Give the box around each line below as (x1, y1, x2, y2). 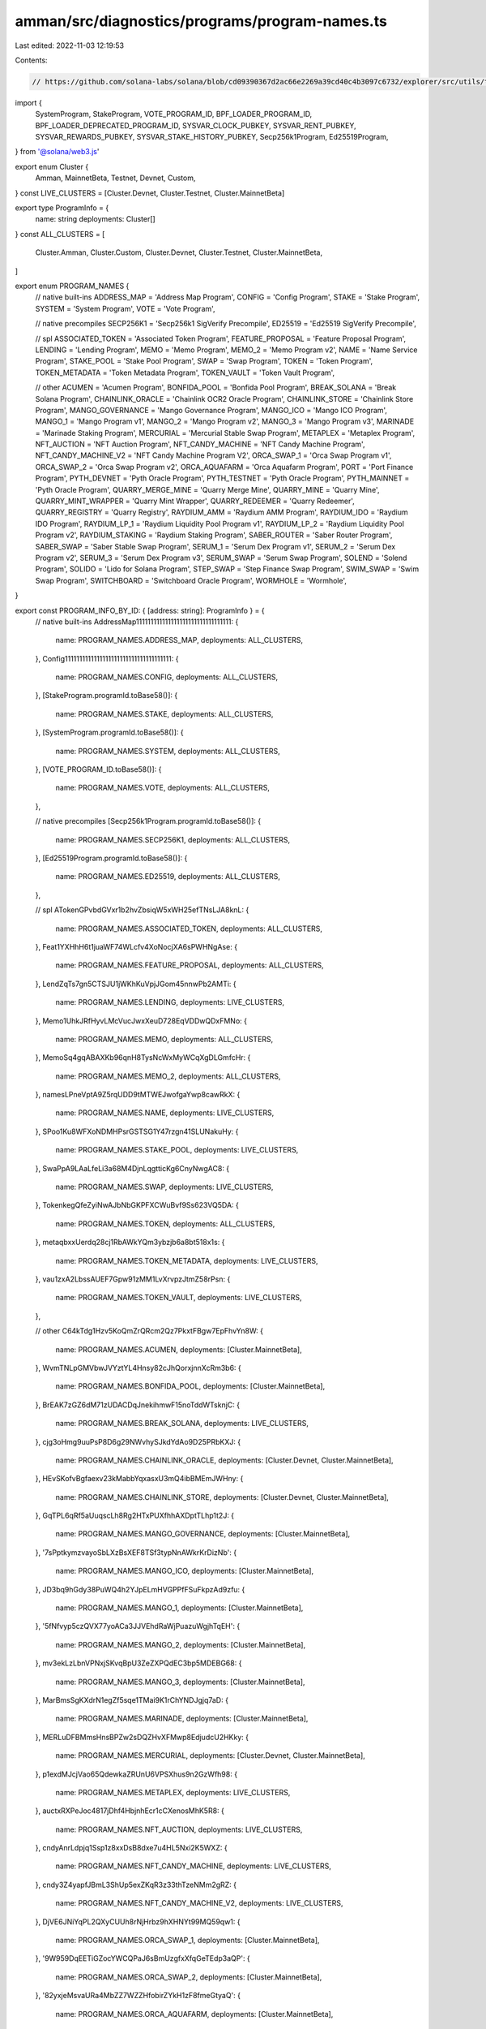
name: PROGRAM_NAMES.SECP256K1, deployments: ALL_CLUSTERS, (55, 834, 291, 844)
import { (15, 97, 42, 107)
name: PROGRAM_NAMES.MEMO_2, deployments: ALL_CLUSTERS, (55, 1071, 281, 1081)
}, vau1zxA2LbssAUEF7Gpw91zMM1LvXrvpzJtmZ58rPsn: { (35, 1274, 231, 1284)
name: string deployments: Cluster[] (35, 214, 156, 224)
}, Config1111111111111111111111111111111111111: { (35, 653, 179, 663)
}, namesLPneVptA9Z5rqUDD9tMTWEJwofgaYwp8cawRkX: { (35, 1090, 241, 1100)
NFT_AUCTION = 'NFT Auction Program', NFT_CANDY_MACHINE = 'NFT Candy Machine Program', (35, 439, 365, 450)
